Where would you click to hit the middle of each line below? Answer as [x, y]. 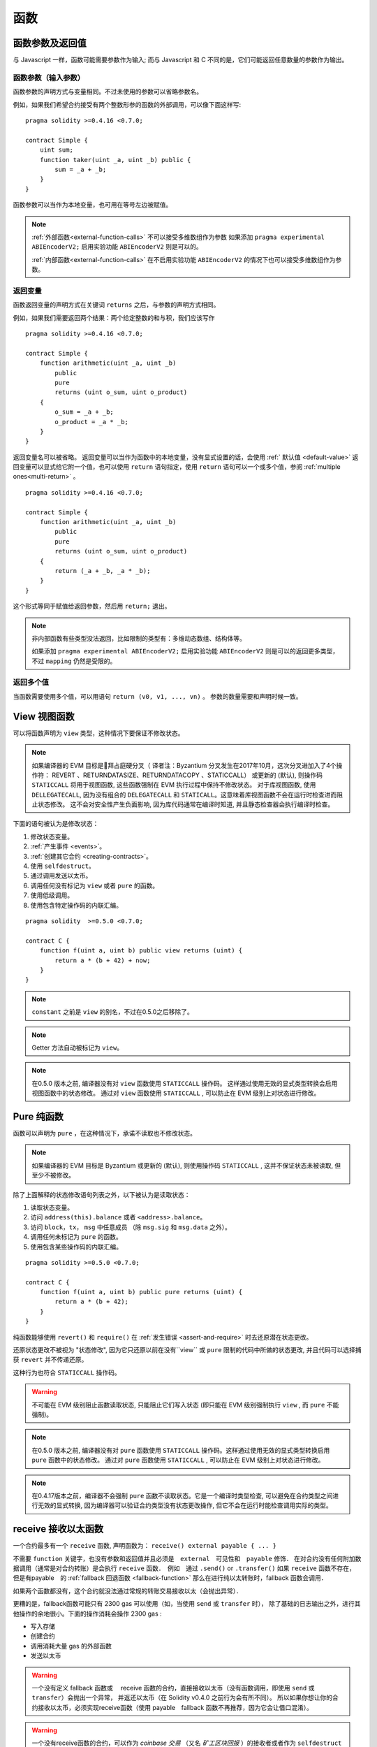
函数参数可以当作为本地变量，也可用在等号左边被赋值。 [93, 205]
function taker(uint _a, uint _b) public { [115, 160]
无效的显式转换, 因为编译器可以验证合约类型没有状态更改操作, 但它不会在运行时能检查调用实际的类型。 [185, 1505]
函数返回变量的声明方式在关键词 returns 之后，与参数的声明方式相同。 [116, 305]
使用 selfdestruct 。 [63, 866]
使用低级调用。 [52, 895]
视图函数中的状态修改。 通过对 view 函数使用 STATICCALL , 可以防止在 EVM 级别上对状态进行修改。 [176, 1093]
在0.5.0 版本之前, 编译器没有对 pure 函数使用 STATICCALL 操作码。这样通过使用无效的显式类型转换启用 [181, 1450]
